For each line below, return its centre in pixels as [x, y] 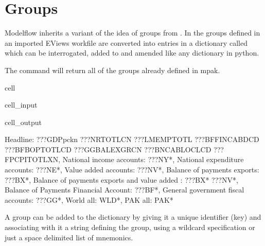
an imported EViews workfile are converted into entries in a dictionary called [126, 42]
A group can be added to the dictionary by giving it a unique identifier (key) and [133, 217]
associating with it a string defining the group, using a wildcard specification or [130, 227]
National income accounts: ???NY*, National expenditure [153, 159]
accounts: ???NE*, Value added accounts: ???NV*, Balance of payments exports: [132, 170]
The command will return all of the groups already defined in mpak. [112, 70]
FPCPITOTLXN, [33, 159]
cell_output [23, 122]
